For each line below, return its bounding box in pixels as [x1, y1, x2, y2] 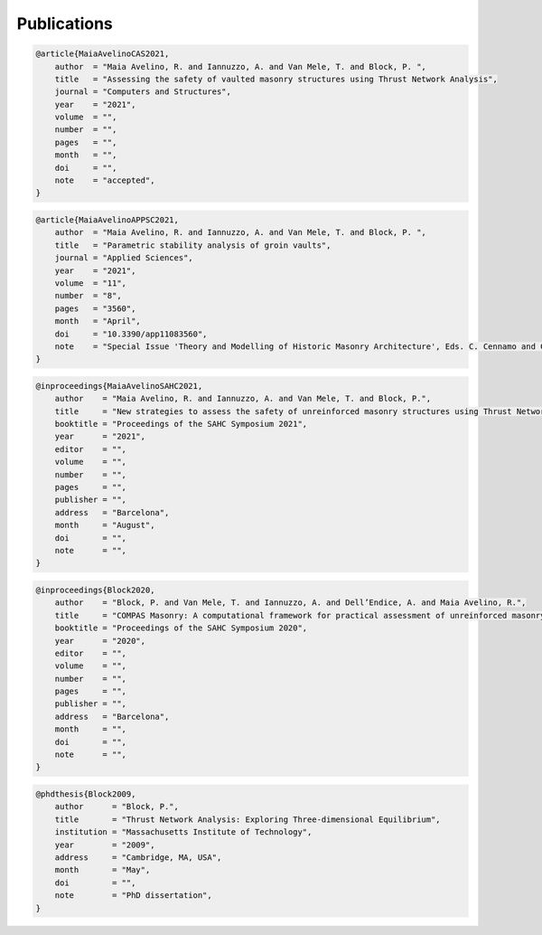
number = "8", [54, 290, 122, 301]
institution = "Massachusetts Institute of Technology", [54, 827, 313, 837]
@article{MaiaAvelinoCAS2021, [35, 49, 170, 59]
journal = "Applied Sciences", [54, 253, 193, 263]
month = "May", [54, 864, 151, 875]
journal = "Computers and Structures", [54, 87, 232, 97]
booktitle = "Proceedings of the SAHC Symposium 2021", [54, 419, 308, 430]
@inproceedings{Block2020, [35, 584, 155, 595]
